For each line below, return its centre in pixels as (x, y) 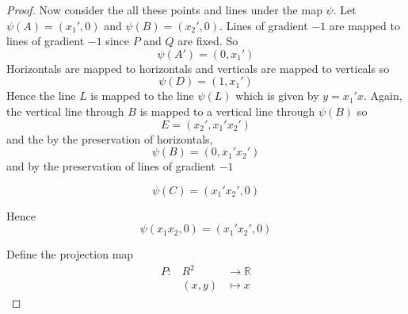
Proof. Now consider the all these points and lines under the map (164, 10)
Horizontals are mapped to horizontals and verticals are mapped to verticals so (198, 68)
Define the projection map (70, 254)
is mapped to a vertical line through (227, 111)
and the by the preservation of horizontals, (110, 138)
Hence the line (41, 96)
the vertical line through (65, 111)
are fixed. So (208, 41)
